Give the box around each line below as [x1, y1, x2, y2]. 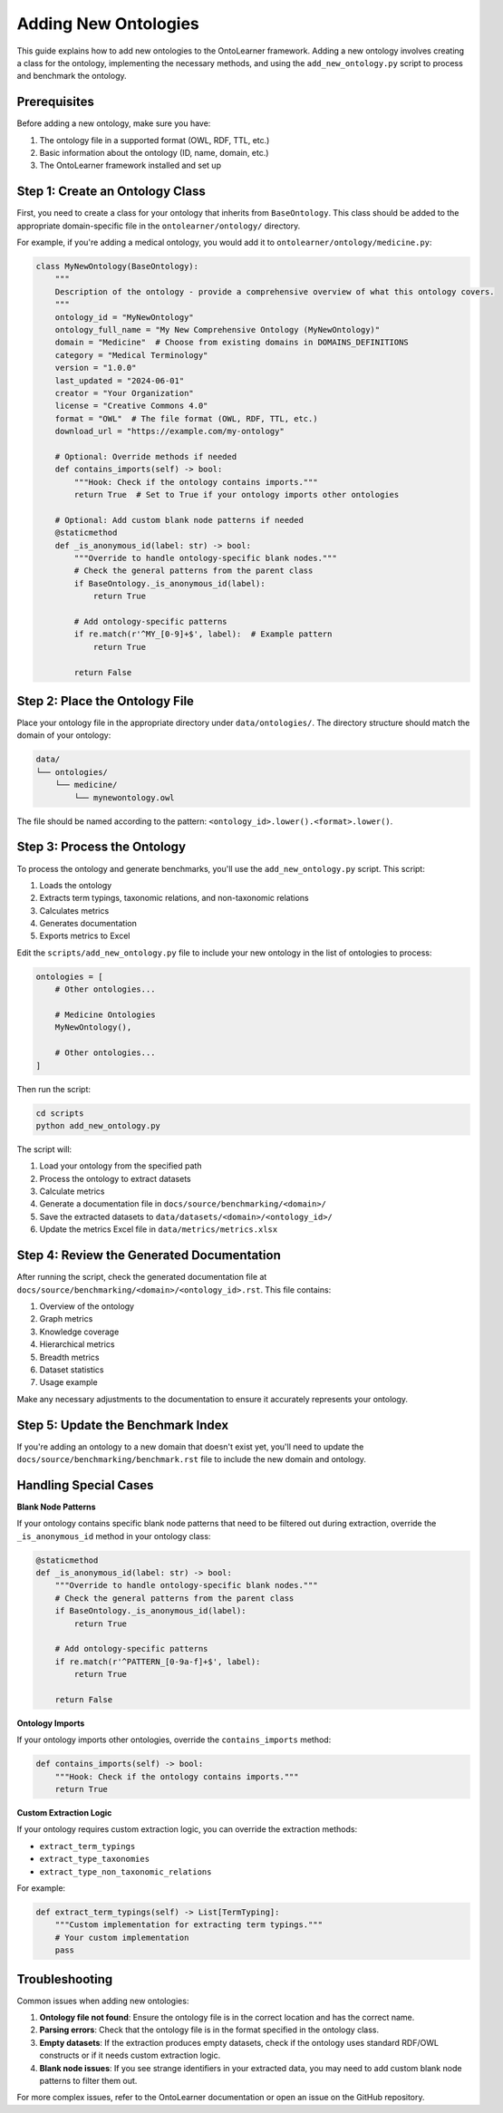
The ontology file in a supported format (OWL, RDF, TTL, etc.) [39, 134, 270, 145]
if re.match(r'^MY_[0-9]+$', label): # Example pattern [73, 629, 333, 639]
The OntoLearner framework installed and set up [39, 160, 222, 171]
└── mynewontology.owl [73, 792, 176, 802]
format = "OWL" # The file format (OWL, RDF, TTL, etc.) [54, 413, 318, 423]
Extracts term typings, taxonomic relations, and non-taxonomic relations [39, 893, 309, 904]
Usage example [39, 1377, 99, 1388]
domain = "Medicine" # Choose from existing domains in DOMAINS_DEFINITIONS [54, 337, 410, 348]
